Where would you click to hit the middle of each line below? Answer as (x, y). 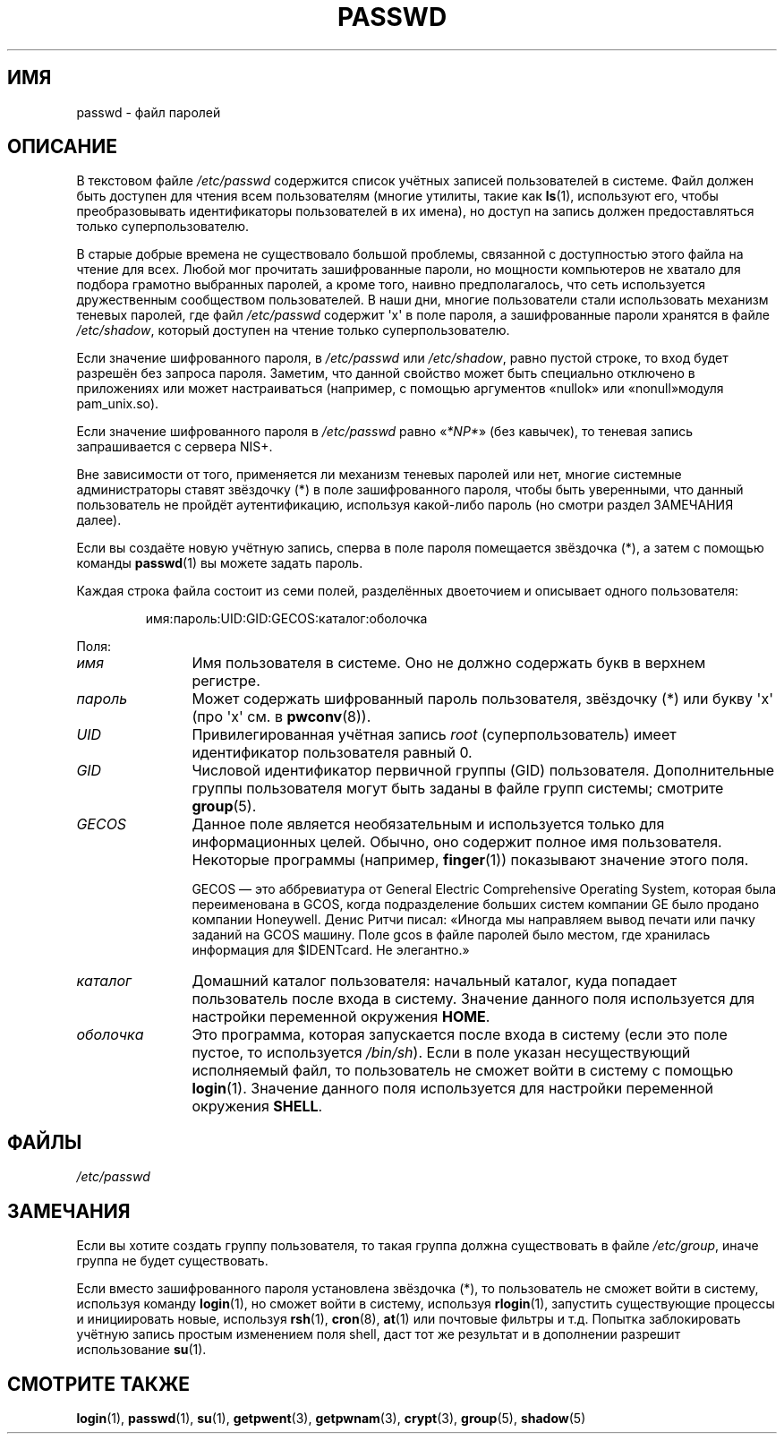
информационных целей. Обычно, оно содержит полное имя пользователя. (457, 842)
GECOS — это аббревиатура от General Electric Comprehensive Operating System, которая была (484, 889)
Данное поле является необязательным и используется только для (428, 824)
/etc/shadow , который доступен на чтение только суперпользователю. (293, 330)
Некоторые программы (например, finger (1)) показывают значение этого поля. (470, 860)
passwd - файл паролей (149, 112)
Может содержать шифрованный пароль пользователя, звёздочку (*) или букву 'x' (482, 699)
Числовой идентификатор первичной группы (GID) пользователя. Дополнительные (483, 771)
